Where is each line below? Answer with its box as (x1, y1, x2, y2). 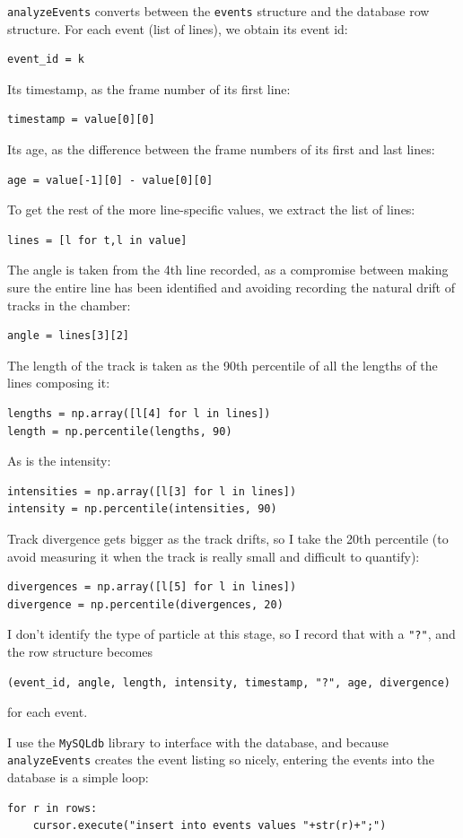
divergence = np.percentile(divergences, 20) (7, 598, 284, 611)
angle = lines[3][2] (7, 329, 130, 343)
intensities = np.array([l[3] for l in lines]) (7, 484, 297, 498)
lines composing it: (7, 373, 110, 392)
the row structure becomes (7, 642, 153, 660)
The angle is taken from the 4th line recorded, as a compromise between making (7, 260, 449, 279)
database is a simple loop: (7, 768, 149, 787)
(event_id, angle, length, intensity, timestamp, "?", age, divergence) (7, 676, 450, 689)
